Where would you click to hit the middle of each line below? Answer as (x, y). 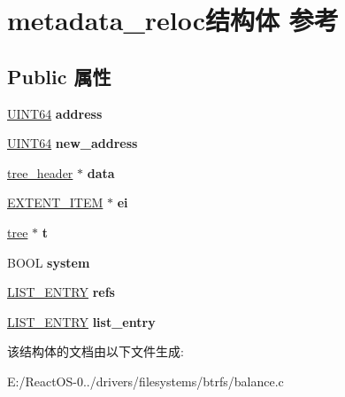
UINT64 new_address (73, 143)
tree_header (40, 172)
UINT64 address (55, 113)
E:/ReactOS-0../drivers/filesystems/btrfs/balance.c (146, 381)
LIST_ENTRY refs (61, 292)
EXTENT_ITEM (55, 202)
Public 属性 (59, 76)
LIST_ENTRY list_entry (81, 321)
